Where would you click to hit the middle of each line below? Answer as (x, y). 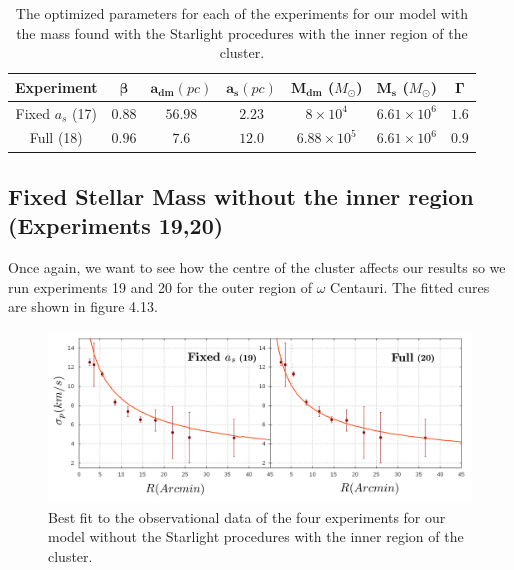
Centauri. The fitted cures (410, 286)
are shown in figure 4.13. (83, 306)
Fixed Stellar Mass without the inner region (241, 195)
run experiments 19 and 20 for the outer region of (160, 286)
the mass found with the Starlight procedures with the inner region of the (242, 32)
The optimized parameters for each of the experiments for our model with (242, 13)
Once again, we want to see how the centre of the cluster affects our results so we (257, 267)
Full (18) (56, 137)
